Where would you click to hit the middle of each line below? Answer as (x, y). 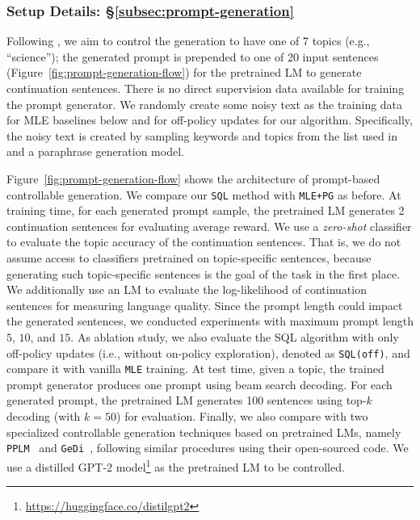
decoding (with (44, 416)
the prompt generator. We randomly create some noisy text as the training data (205, 104)
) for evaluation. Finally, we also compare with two (242, 416)
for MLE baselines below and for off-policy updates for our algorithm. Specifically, (210, 120)
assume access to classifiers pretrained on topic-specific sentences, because (189, 258)
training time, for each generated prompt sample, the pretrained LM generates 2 (206, 210)
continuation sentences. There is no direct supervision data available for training (206, 88)
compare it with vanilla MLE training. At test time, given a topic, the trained (195, 369)
